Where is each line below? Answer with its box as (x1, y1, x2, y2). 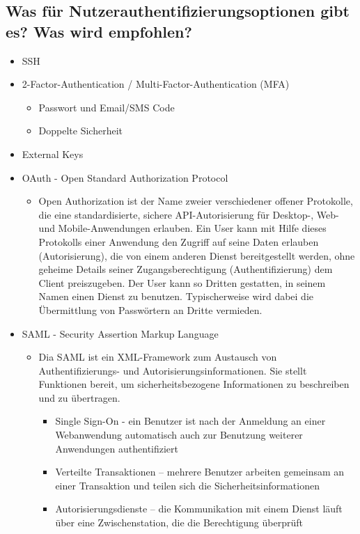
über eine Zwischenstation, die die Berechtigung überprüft (55, 515, 303, 530)
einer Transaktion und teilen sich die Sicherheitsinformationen (55, 478, 320, 492)
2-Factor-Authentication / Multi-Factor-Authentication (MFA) (22, 77, 290, 91)
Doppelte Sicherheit (38, 123, 123, 138)
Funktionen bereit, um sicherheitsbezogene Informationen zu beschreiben (38, 377, 350, 391)
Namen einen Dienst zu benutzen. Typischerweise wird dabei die (38, 289, 314, 304)
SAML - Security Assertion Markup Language (22, 326, 219, 340)
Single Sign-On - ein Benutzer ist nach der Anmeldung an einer (55, 414, 326, 428)
